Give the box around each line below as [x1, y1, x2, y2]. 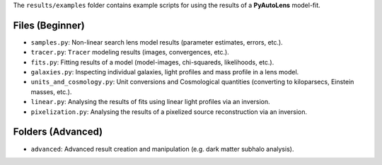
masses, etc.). [30, 87, 72, 96]
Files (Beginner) [13, 19, 85, 31]
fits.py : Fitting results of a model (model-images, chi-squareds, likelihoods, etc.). [30, 57, 274, 67]
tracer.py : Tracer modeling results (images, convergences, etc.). [30, 48, 229, 57]
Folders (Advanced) [13, 126, 103, 138]
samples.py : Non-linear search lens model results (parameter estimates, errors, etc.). [30, 38, 283, 46]
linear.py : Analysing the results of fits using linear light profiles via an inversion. [30, 98, 270, 106]
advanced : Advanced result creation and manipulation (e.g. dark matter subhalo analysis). [30, 144, 294, 153]
